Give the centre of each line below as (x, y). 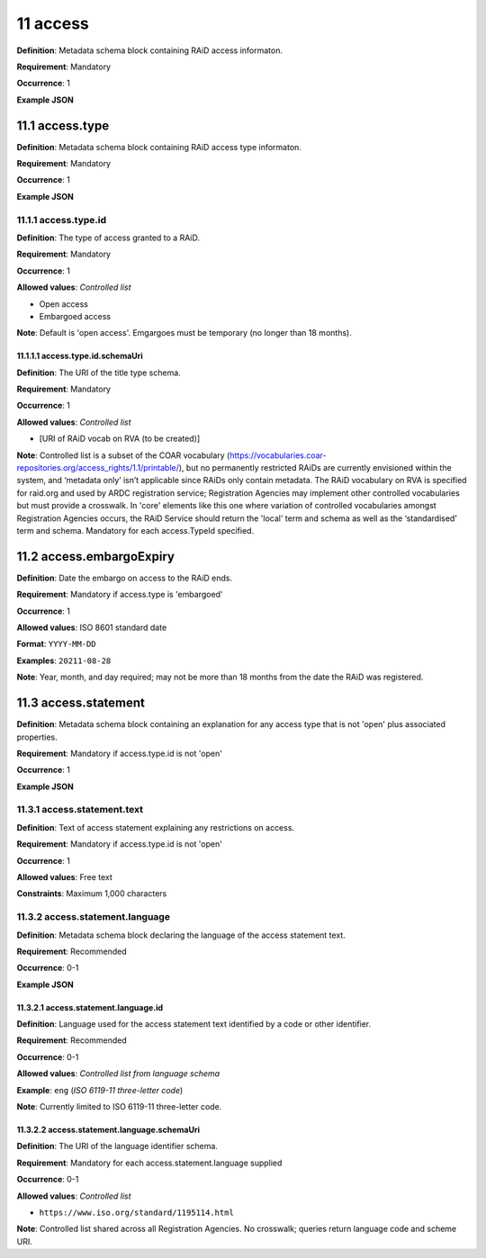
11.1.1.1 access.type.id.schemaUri (80, 356)
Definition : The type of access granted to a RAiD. (108, 238)
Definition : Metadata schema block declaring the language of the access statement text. (181, 935)
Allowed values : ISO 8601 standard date (92, 628)
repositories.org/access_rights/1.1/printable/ (98, 468)
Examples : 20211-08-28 (64, 660)
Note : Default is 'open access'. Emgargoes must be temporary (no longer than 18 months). (184, 333)
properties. (37, 737)
